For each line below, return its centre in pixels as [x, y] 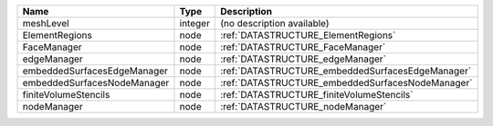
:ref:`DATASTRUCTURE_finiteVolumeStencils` [317, 95]
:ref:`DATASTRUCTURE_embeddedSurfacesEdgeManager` [346, 71]
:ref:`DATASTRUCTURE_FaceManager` [303, 47]
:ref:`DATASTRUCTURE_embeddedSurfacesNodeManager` [346, 83]
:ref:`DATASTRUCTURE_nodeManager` [304, 107]
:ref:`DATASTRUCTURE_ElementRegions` [308, 35]
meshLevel [46, 23]
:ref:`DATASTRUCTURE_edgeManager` [304, 59]
